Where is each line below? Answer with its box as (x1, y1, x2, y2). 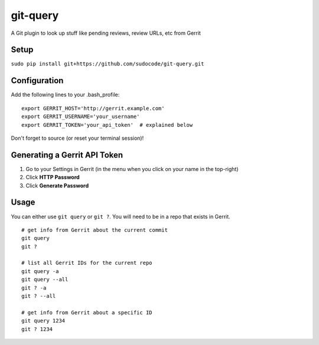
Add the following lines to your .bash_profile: (11, 91, 120, 98)
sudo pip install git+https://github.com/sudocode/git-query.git (11, 61, 204, 67)
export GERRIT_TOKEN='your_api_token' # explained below (21, 121, 193, 128)
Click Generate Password (25, 182, 89, 189)
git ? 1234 (21, 326, 53, 333)
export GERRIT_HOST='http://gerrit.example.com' (21, 105, 165, 111)
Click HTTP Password (25, 174, 80, 181)
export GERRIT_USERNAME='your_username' (21, 113, 140, 120)
